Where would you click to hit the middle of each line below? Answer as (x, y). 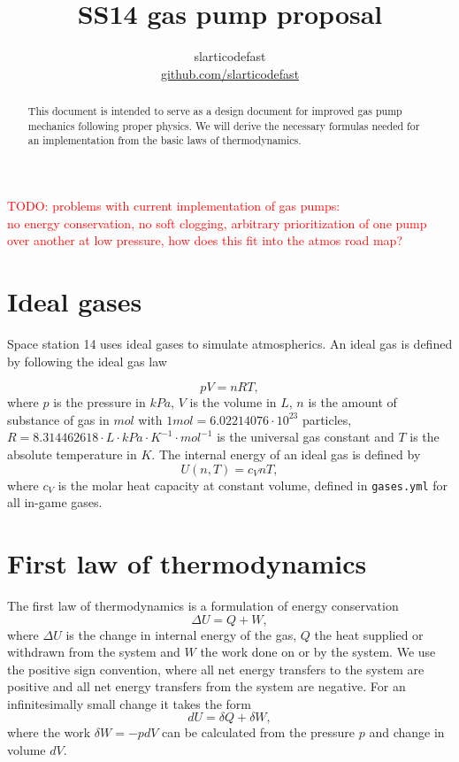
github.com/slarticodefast (230, 73)
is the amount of (352, 402)
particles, (327, 419)
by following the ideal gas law (87, 361)
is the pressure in (99, 402)
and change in (407, 732)
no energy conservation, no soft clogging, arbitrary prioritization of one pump (217, 223)
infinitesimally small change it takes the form (129, 703)
